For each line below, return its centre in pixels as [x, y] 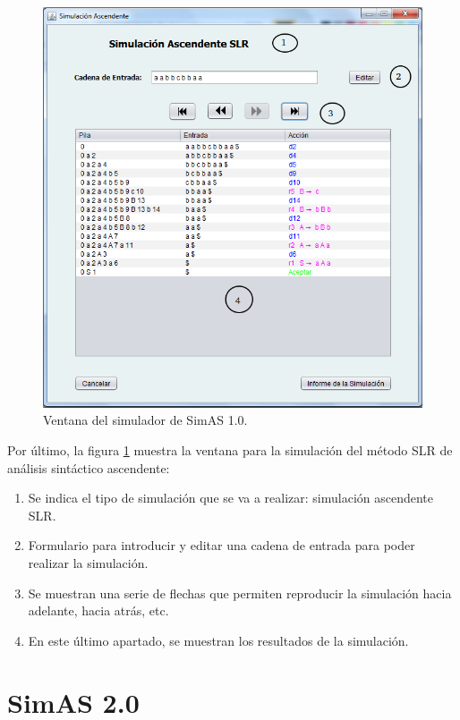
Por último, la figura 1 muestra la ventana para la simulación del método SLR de [230, 449]
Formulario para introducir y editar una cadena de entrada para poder [221, 545]
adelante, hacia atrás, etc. [98, 610]
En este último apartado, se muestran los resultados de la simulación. [218, 640]
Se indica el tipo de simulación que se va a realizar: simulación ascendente [231, 498]
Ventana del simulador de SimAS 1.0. [145, 420]
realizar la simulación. [88, 562]
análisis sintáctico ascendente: [89, 467]
